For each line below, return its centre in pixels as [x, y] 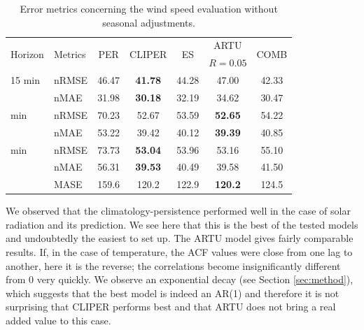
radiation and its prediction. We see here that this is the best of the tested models [182, 224]
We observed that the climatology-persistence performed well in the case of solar [178, 211]
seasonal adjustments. [149, 22]
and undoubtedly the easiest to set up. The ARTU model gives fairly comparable [180, 238]
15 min [25, 80]
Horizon [27, 53]
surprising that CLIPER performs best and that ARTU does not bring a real [171, 307]
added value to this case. [58, 321]
